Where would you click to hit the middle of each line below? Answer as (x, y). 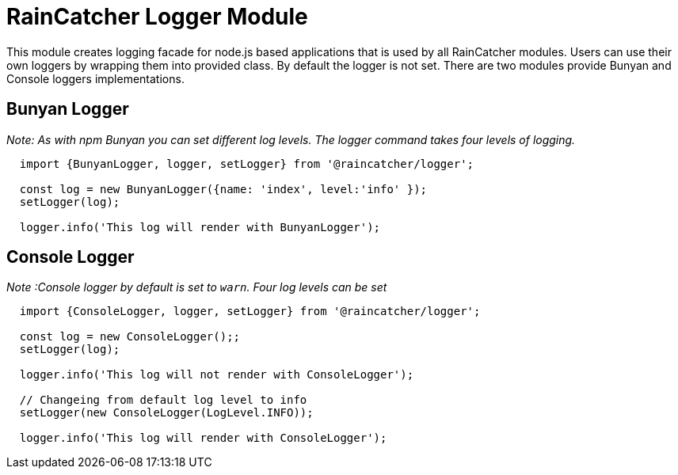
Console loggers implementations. (95, 78)
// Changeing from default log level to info (163, 400)
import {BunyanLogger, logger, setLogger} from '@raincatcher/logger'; (247, 163)
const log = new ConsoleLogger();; (130, 337)
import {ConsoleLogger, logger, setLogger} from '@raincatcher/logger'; (250, 312)
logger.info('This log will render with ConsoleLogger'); (203, 438)
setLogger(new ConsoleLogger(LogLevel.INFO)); (166, 413)
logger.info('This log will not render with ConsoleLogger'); (217, 375)
